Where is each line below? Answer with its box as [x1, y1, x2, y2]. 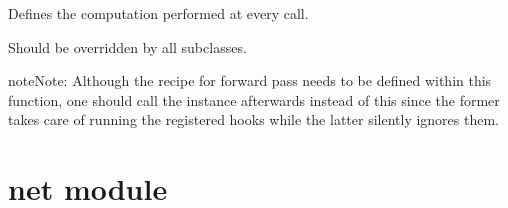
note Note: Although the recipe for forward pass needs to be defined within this [8, 70, 492, 91]
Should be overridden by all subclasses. [8, 36, 247, 57]
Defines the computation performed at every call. [8, 3, 309, 23]
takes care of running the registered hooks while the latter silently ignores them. [8, 109, 499, 130]
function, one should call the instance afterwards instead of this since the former [8, 89, 500, 110]
